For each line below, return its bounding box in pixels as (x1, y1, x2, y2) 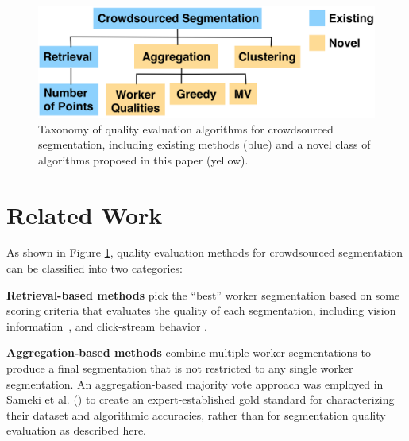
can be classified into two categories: (6, 260, 183, 277)
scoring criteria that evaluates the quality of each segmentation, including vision (6, 302, 396, 319)
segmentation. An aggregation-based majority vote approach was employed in (6, 375, 384, 392)
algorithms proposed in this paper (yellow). (38, 151, 249, 168)
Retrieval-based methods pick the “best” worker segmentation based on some (6, 286, 400, 303)
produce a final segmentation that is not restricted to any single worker (6, 360, 353, 377)
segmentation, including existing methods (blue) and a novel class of (38, 136, 371, 153)
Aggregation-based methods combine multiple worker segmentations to (6, 344, 371, 361)
